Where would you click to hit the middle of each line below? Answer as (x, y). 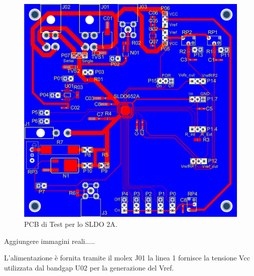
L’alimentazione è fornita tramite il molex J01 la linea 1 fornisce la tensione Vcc (127, 258)
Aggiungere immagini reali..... (49, 241)
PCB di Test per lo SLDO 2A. (71, 224)
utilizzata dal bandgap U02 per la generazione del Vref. (89, 267)
